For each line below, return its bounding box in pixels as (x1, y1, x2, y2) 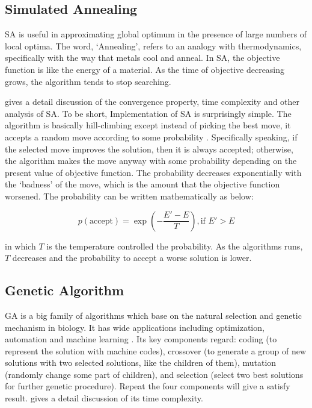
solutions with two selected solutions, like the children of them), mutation (5, 356, 277, 369)
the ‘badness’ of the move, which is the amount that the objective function (5, 178, 280, 190)
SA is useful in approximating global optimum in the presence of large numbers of (5, 28, 307, 40)
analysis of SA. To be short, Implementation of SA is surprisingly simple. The (5, 107, 292, 119)
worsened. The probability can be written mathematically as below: (5, 189, 254, 202)
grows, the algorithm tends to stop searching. (5, 75, 171, 87)
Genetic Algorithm (5, 281, 124, 300)
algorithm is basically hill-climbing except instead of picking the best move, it (5, 119, 291, 131)
